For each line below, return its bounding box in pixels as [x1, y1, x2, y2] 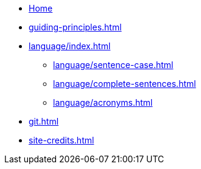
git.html [29, 116, 59, 126]
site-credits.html [29, 135, 94, 145]
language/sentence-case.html [53, 60, 174, 70]
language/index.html [29, 41, 111, 51]
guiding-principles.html [29, 22, 122, 32]
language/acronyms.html [53, 97, 153, 108]
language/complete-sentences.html [53, 78, 196, 89]
